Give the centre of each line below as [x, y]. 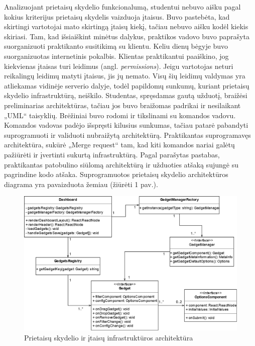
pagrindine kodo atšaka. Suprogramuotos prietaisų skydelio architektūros [116, 174]
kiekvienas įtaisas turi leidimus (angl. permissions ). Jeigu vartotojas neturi [119, 66]
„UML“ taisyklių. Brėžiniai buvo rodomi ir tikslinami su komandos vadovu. [120, 115]
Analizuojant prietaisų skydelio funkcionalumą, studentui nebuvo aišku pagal [122, 7]
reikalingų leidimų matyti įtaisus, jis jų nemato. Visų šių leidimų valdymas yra [125, 76]
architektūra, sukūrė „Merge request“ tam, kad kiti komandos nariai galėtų [119, 145]
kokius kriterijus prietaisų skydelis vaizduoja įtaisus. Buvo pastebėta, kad [117, 16]
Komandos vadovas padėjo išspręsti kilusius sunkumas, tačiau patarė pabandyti [126, 125]
